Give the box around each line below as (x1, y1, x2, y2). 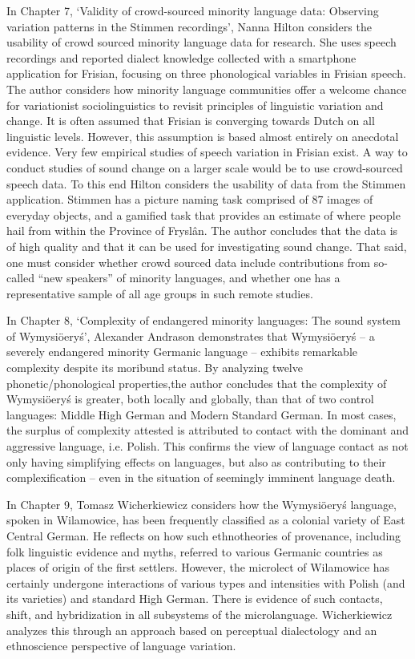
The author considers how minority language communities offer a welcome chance (6, 80, 407, 97)
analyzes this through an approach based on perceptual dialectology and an (6, 621, 377, 638)
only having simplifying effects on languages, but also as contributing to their (6, 453, 386, 470)
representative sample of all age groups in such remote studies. (6, 285, 313, 301)
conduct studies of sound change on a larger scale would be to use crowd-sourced (6, 159, 403, 176)
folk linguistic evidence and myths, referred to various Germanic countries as (6, 543, 383, 560)
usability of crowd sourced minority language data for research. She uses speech (6, 34, 397, 51)
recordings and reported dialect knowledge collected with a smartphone (6, 49, 357, 66)
